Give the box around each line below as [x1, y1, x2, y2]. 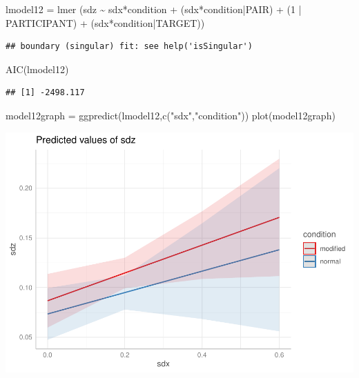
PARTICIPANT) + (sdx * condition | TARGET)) [6, 15, 205, 30]
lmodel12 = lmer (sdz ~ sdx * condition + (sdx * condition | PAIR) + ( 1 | [6, 2, 302, 16]
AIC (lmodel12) [6, 61, 69, 76]
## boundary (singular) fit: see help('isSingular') [6, 41, 253, 52]
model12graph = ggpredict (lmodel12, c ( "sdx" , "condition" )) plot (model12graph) [6, 108, 336, 122]
